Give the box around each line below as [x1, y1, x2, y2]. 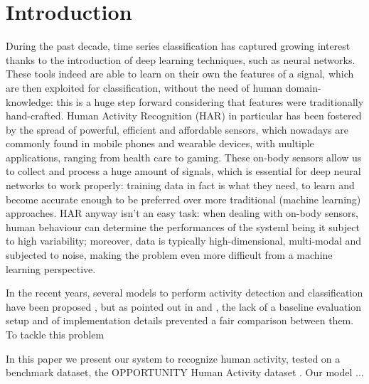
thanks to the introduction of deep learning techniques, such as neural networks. [6, 52, 355, 67]
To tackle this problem [6, 327, 105, 341]
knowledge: [6, 94, 53, 109]
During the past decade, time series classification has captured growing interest [6, 38, 351, 53]
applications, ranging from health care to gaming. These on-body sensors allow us [6, 149, 362, 164]
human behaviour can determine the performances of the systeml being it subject [6, 219, 360, 234]
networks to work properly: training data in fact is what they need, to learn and [6, 178, 355, 193]
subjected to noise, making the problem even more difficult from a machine [6, 247, 333, 262]
